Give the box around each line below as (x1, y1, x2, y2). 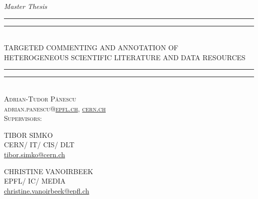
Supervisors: (4, 113, 42, 123)
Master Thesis (4, 1, 47, 11)
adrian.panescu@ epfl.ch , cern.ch (4, 103, 106, 113)
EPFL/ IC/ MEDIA (4, 176, 66, 186)
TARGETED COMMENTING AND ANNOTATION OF (4, 42, 179, 53)
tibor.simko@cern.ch (4, 149, 65, 159)
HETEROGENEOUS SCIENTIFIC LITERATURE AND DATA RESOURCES (4, 52, 246, 62)
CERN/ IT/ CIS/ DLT (4, 139, 74, 150)
